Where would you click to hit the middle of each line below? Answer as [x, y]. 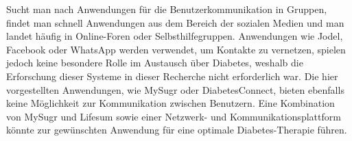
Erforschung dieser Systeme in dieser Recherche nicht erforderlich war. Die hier [172, 76]
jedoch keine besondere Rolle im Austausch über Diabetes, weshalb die [155, 63]
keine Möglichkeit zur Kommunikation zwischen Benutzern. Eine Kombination [171, 103]
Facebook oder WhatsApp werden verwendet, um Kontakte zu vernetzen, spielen [176, 49]
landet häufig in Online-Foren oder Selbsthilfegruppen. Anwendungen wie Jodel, [175, 36]
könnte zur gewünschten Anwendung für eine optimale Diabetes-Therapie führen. [177, 130]
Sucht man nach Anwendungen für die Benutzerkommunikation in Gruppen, [167, 9]
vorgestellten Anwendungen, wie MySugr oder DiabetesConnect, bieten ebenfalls [175, 89]
